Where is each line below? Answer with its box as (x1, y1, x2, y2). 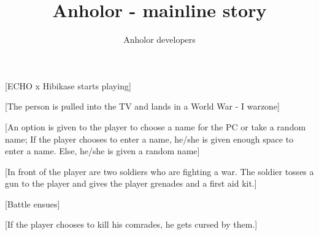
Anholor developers (123, 33, 196, 46)
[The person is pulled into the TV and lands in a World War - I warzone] (5, 100, 280, 113)
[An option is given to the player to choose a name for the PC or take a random (5, 120, 306, 133)
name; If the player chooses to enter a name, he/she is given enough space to (5, 132, 294, 145)
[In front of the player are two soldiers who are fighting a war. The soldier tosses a (5, 165, 314, 177)
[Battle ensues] (5, 197, 60, 210)
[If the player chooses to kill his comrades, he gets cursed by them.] (5, 218, 258, 231)
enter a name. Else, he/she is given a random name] (5, 144, 200, 157)
